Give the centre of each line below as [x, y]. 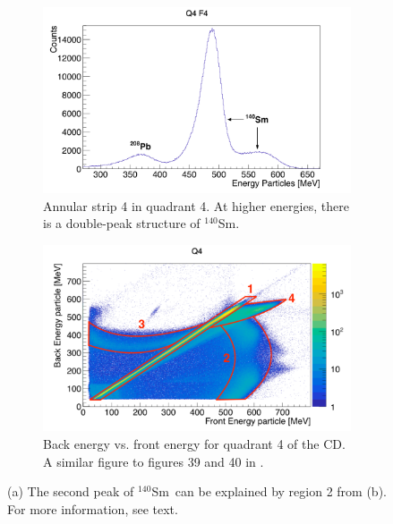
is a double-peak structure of [122, 223]
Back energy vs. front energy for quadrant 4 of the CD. [194, 443]
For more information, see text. [93, 508]
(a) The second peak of [71, 491]
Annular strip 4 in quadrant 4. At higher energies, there [196, 205]
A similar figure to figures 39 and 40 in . [154, 461]
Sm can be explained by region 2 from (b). [269, 491]
